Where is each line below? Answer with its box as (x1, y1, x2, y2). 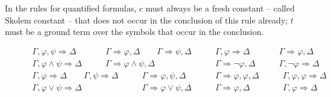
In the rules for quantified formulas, (5, 2, 137, 14)
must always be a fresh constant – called (145, 2, 295, 14)
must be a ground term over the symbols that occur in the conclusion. (5, 25, 264, 38)
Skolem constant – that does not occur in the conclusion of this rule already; (5, 13, 288, 26)
